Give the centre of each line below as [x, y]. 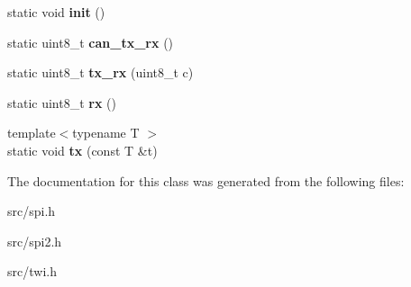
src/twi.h [32, 271]
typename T [106, 133]
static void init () [56, 12]
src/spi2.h [35, 241]
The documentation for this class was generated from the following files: [206, 180]
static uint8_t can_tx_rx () [91, 42]
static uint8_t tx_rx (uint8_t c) [100, 72]
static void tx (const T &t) [82, 150]
